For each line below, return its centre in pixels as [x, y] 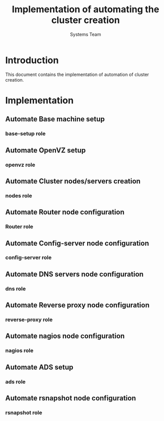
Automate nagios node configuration [65, 336]
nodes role [19, 196]
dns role [16, 288]
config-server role [29, 257]
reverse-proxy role [29, 320]
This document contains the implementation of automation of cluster [77, 74]
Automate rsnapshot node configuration [71, 398]
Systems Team [86, 34]
